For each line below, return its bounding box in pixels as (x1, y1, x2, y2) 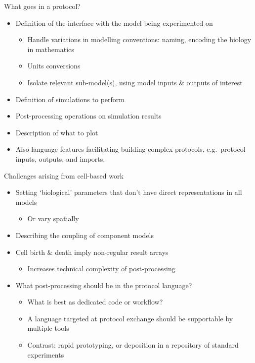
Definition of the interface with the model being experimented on (15, 17, 213, 28)
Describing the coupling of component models (15, 230, 154, 240)
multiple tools (27, 323, 69, 333)
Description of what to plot (15, 127, 98, 137)
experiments (27, 349, 64, 360)
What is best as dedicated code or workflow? (27, 297, 163, 307)
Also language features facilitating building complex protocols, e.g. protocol (15, 144, 246, 154)
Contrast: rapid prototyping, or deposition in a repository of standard (27, 340, 239, 350)
